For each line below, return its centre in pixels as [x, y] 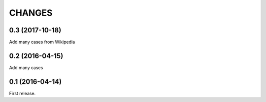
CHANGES [31, 13]
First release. [22, 93]
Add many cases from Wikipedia [42, 42]
